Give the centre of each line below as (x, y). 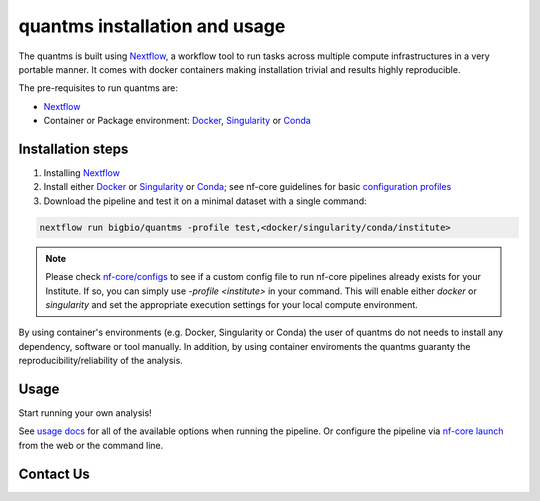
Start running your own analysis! (85, 413)
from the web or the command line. (91, 445)
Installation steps (73, 148)
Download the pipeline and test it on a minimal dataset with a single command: (205, 201)
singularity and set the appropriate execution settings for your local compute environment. (232, 304)
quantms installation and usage (152, 26)
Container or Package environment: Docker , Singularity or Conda (177, 121)
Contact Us (54, 473)
